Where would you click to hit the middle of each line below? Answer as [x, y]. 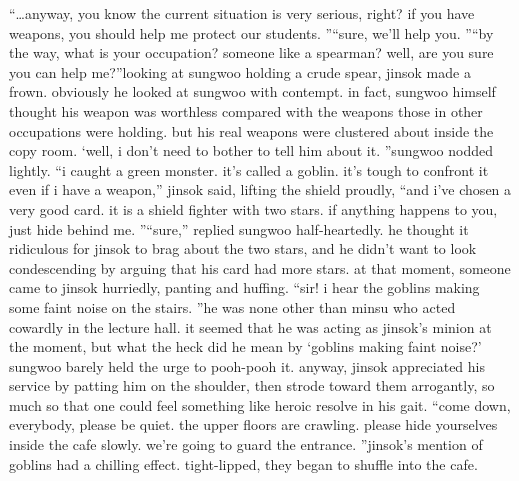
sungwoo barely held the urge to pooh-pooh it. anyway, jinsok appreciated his [247, 365]
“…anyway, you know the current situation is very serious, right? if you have [242, 13]
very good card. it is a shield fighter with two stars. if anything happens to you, [253, 208]
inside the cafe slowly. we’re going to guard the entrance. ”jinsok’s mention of [246, 444]
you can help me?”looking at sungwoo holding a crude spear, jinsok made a [240, 71]
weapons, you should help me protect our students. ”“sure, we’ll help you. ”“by [251, 32]
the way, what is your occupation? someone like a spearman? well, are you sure [251, 52]
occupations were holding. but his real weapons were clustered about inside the [251, 130]
